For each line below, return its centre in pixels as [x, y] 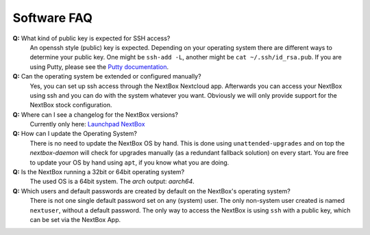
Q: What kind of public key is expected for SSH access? [91, 38]
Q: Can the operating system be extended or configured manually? [107, 77]
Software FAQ [52, 18]
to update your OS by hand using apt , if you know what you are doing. [129, 162]
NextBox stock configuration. [71, 105]
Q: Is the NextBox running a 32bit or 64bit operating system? [99, 172]
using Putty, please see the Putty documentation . [99, 67]
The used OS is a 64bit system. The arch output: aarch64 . [112, 182]
